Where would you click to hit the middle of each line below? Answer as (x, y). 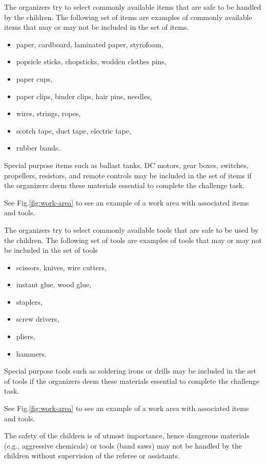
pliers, (26, 336)
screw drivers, (38, 319)
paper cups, (34, 78)
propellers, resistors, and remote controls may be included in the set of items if (128, 175)
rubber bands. (38, 148)
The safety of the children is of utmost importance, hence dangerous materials (127, 435)
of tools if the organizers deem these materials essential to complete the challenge (132, 381)
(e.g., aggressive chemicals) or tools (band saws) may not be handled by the (123, 445)
